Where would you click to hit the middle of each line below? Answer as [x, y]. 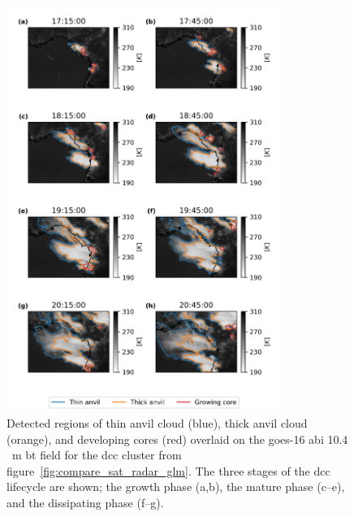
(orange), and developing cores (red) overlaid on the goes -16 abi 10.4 [177, 439]
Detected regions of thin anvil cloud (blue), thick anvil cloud [157, 422]
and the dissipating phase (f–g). [85, 502]
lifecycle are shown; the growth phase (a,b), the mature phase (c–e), [176, 487]
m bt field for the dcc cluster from [97, 455]
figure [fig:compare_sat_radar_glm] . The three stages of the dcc [168, 470]
